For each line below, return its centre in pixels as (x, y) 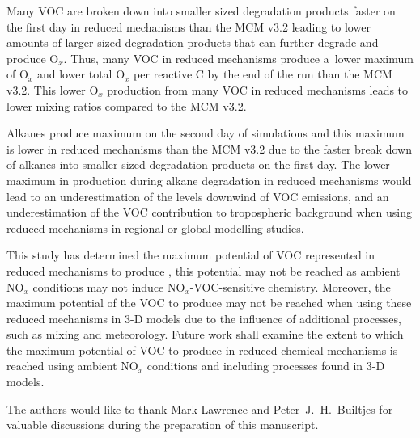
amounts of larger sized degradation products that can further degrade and (193, 42)
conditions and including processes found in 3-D (266, 366)
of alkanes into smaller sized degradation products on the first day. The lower (198, 164)
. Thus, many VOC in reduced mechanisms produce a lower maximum (238, 58)
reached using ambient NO (72, 366)
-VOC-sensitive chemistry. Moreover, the (290, 286)
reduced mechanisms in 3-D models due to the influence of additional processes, (204, 318)
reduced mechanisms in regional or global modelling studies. (155, 227)
